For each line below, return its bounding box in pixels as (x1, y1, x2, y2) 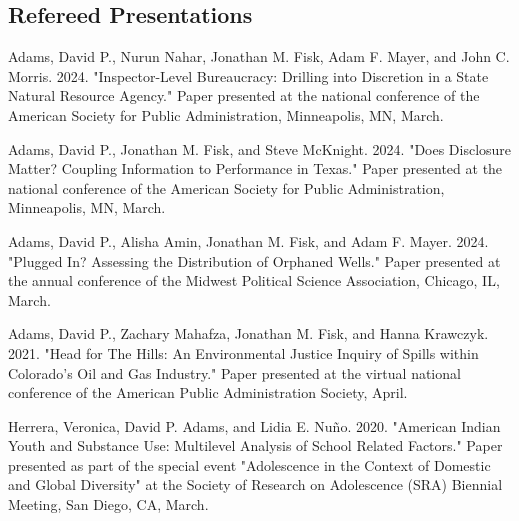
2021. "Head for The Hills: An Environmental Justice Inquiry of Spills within (8, 342, 479, 363)
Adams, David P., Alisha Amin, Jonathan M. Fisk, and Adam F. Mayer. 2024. (8, 230, 489, 251)
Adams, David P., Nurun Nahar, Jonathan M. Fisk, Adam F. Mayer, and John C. (8, 46, 510, 67)
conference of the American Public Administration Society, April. (8, 382, 408, 403)
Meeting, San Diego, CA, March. (8, 494, 209, 515)
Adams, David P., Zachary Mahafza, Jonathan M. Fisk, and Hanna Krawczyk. (8, 323, 489, 344)
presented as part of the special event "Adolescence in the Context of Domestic (8, 454, 491, 475)
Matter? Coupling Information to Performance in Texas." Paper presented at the (8, 158, 503, 179)
